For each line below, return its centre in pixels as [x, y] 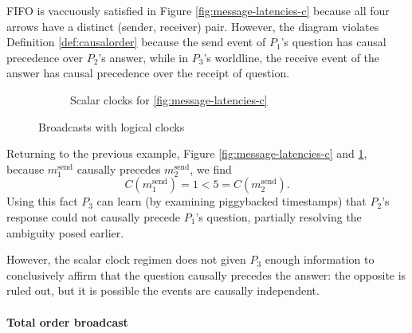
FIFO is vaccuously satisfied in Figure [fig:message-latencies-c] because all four [198, 10]
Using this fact [42, 201]
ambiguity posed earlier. [65, 232]
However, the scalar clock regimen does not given [126, 259]
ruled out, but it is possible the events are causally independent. [163, 290]
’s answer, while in [143, 57]
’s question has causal [334, 42]
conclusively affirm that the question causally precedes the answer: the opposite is [206, 274]
